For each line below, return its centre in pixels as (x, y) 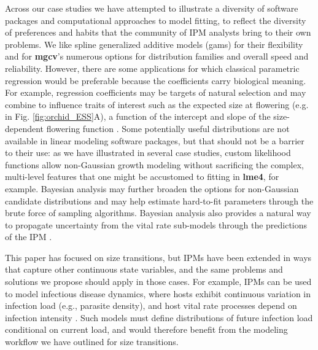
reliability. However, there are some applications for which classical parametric (152, 68)
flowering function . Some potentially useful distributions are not (168, 128)
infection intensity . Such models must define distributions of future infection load (159, 317)
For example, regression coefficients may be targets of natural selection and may (156, 92)
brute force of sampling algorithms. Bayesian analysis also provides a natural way (158, 213)
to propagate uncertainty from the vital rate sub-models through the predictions (156, 224)
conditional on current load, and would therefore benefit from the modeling (146, 329)
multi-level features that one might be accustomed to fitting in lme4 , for (142, 177)
